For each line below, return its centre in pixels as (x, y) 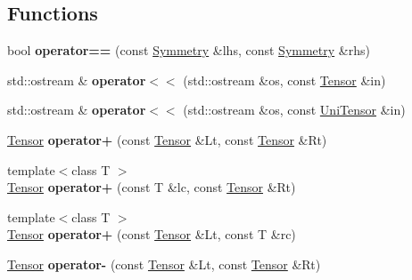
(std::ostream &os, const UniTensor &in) (294, 110)
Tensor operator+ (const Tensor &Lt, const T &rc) (152, 234)
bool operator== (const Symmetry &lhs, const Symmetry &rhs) (189, 50)
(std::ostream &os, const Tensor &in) (284, 80)
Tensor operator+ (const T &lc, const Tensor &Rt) (152, 187)
